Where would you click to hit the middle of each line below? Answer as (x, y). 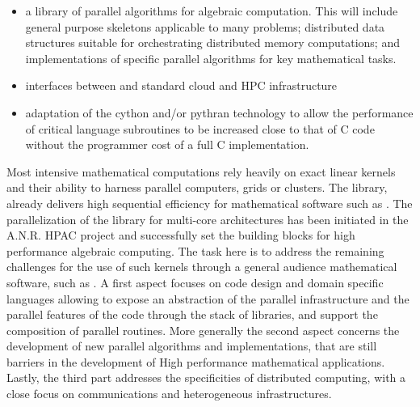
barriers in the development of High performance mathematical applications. (196, 361)
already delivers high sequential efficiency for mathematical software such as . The (210, 203)
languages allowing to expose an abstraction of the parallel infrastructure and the (208, 298)
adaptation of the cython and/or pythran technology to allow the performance (219, 112)
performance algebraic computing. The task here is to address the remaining (195, 250)
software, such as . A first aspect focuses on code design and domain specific (195, 282)
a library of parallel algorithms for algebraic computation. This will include (212, 11)
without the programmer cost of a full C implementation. (167, 144)
